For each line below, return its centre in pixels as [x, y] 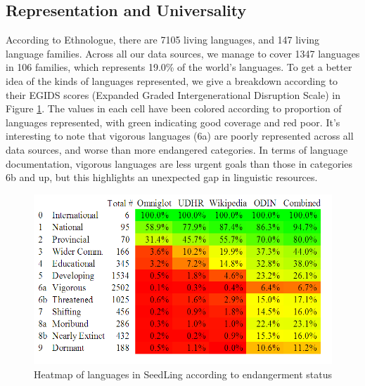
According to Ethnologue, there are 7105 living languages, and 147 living [163, 40]
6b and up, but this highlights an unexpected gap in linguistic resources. [162, 177]
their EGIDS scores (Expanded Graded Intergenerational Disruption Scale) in [173, 94]
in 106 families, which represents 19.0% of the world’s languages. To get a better [179, 67]
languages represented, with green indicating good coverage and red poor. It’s [173, 122]
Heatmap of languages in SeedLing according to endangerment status [183, 374]
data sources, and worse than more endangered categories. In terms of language [177, 149]
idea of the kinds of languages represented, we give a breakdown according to [172, 80]
